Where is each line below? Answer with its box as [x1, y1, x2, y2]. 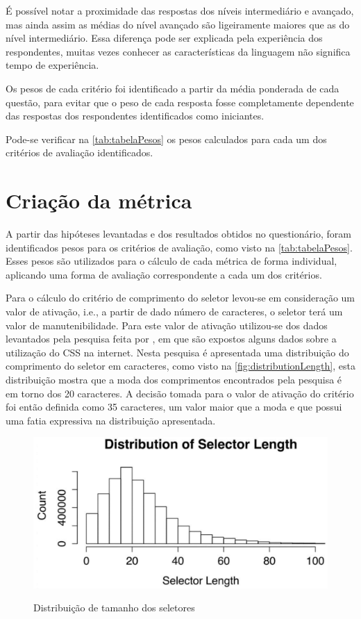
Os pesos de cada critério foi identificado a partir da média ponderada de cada [6, 81, 339, 95]
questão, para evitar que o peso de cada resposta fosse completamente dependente [6, 94, 354, 109]
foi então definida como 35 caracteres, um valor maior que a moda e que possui [6, 399, 342, 414]
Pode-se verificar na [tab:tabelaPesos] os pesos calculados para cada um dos [6, 131, 327, 146]
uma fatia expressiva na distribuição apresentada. [6, 413, 216, 427]
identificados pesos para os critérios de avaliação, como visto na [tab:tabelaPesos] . [6, 240, 353, 254]
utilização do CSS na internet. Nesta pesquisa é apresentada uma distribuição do [6, 345, 349, 359]
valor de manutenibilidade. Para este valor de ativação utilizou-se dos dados [6, 317, 328, 332]
